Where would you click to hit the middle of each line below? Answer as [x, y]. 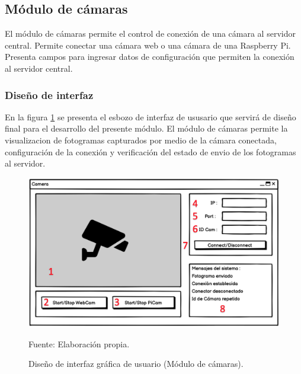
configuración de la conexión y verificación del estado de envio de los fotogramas [150, 151]
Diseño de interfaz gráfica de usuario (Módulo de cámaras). [136, 364]
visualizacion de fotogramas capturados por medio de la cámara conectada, [141, 140]
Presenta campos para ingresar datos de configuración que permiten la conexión [150, 57]
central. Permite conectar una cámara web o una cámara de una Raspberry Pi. [148, 45]
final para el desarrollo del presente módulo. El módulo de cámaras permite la [146, 128]
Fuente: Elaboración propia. [79, 343]
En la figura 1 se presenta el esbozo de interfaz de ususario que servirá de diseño [150, 116]
